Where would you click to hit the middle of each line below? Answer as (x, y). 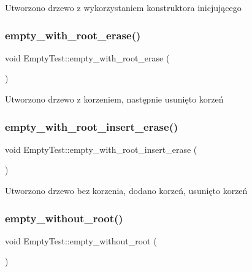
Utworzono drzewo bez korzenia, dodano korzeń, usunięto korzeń (126, 190)
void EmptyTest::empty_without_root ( (81, 240)
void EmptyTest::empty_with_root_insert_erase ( (101, 149)
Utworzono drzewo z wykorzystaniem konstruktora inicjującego (123, 7)
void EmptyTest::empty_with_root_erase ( (87, 57)
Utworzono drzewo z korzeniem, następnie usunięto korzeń (114, 99)
